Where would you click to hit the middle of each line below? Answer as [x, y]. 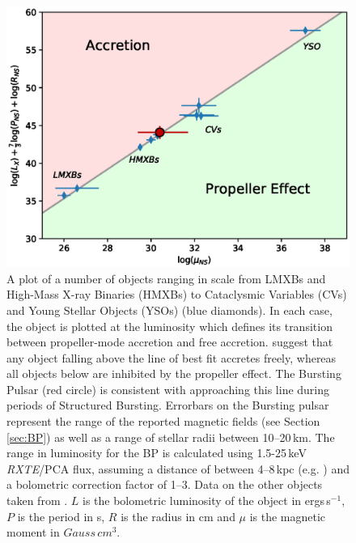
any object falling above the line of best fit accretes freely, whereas [172, 357]
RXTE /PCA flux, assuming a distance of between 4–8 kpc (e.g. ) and [178, 468]
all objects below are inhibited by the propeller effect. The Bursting [174, 373]
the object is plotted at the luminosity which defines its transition [170, 326]
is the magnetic [288, 516]
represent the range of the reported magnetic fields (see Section [163, 421]
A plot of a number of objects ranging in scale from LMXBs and [166, 278]
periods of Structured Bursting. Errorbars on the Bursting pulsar [168, 405]
